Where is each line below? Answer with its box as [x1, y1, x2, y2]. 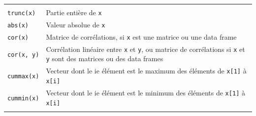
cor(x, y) [7, 51, 39, 58]
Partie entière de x [46, 7, 102, 17]
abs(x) [7, 22, 29, 29]
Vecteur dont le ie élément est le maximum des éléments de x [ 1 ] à [46, 66, 247, 76]
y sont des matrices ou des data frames [46, 53, 163, 64]
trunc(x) [7, 10, 36, 17]
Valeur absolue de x [46, 19, 105, 29]
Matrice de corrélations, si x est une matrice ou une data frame [46, 31, 237, 42]
